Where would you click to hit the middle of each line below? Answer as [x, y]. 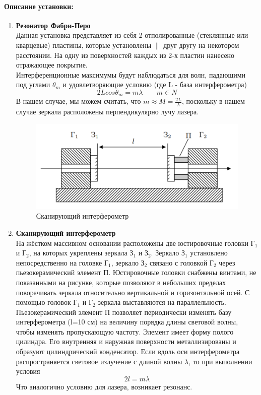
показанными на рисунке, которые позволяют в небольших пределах [121, 282]
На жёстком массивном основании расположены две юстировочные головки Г [135, 243]
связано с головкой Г [181, 262]
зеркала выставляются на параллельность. [162, 302]
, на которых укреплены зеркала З [81, 253]
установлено [209, 253]
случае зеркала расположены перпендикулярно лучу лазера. [107, 112]
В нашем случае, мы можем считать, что [78, 101]
